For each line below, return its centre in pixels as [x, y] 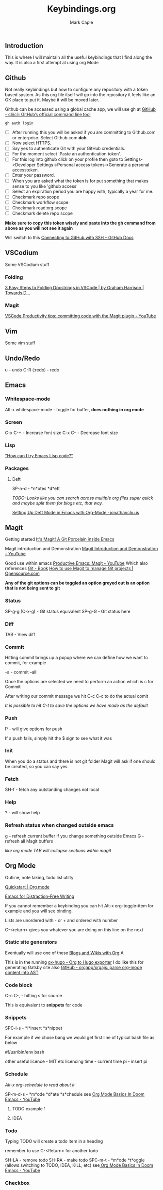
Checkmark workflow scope [40, 202]
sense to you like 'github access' [45, 186]
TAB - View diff [20, 634]
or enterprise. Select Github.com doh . [50, 138]
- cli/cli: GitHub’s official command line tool [48, 115]
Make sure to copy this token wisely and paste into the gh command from [81, 223]
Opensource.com [22, 573]
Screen [14, 422]
